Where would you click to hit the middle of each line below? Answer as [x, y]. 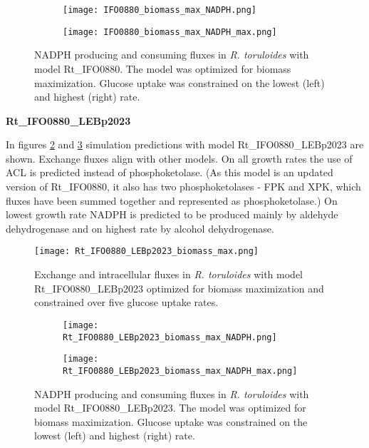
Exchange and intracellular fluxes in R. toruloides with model [168, 274]
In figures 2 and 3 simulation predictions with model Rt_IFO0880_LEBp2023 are [185, 144]
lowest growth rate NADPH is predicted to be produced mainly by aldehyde [172, 214]
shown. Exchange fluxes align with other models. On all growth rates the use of [179, 158]
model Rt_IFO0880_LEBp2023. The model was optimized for [170, 408]
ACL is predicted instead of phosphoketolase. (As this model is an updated [170, 172]
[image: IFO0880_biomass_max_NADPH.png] [160, 10]
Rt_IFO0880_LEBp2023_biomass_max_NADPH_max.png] [180, 371]
